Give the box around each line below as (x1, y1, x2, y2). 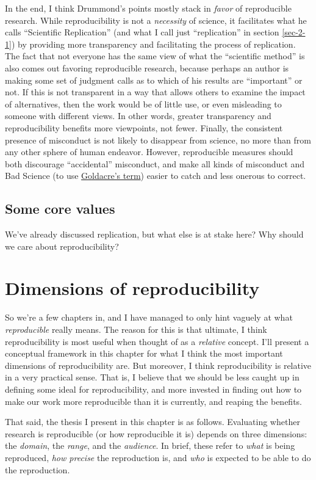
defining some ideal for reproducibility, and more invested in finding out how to (5, 382, 302, 395)
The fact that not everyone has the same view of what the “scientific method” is (5, 49, 305, 62)
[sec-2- (282, 26, 306, 38)
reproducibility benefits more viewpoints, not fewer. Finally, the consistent (5, 121, 283, 134)
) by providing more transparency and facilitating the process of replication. (11, 37, 296, 50)
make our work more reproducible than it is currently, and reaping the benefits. (5, 395, 303, 407)
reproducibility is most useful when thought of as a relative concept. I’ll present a (5, 335, 309, 347)
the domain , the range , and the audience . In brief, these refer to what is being (5, 439, 295, 452)
